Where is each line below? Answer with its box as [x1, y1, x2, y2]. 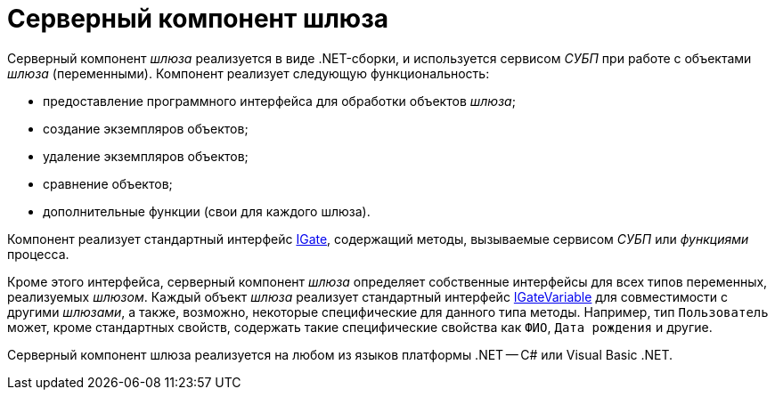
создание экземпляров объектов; [43, 120, 249, 136]
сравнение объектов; [43, 175, 173, 191]
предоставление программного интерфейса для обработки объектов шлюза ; [43, 93, 516, 109]
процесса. [7, 246, 69, 262]
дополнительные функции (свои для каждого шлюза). [43, 203, 371, 219]
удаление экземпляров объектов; [43, 148, 249, 164]
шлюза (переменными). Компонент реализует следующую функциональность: [7, 65, 490, 81]
